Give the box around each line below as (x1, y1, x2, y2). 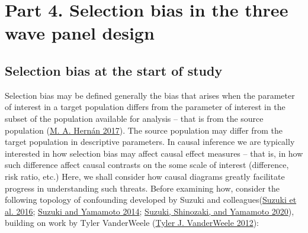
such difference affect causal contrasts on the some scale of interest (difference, (5, 158, 289, 171)
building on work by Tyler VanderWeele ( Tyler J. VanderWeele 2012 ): (5, 216, 259, 229)
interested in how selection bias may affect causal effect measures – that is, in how (5, 147, 303, 159)
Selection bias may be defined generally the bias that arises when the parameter (5, 89, 295, 101)
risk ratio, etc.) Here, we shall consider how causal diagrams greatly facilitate (5, 170, 285, 182)
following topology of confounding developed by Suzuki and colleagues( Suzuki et (5, 193, 297, 206)
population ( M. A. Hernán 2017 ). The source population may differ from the (5, 124, 283, 136)
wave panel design (5, 21, 155, 45)
